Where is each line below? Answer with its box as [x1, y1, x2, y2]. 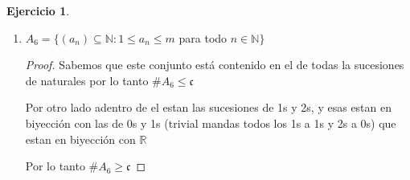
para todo [178, 29, 228, 46]
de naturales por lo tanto [25, 72, 149, 88]
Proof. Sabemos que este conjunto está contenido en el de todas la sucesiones [25, 56, 404, 73]
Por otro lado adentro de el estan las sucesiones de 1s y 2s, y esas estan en [25, 99, 392, 116]
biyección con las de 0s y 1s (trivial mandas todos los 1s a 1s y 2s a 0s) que [25, 114, 396, 131]
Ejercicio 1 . [6, 2, 70, 18]
